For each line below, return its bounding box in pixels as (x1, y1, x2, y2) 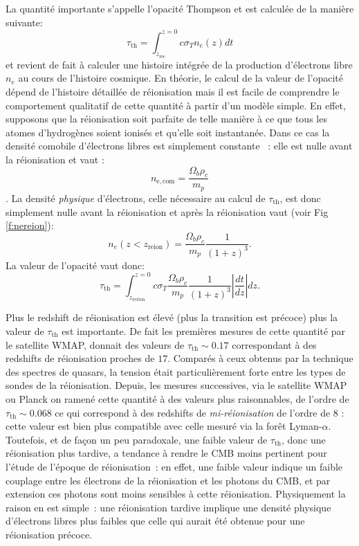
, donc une (282, 432, 326, 446)
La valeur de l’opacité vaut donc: (6, 257, 145, 272)
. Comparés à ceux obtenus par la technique (167, 351, 353, 365)
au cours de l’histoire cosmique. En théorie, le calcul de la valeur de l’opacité (18, 71, 343, 85)
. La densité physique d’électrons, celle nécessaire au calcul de (6, 190, 266, 205)
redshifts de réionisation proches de (6, 351, 155, 365)
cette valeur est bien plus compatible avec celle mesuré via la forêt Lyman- (6, 419, 322, 433)
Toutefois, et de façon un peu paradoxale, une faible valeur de (6, 432, 268, 446)
